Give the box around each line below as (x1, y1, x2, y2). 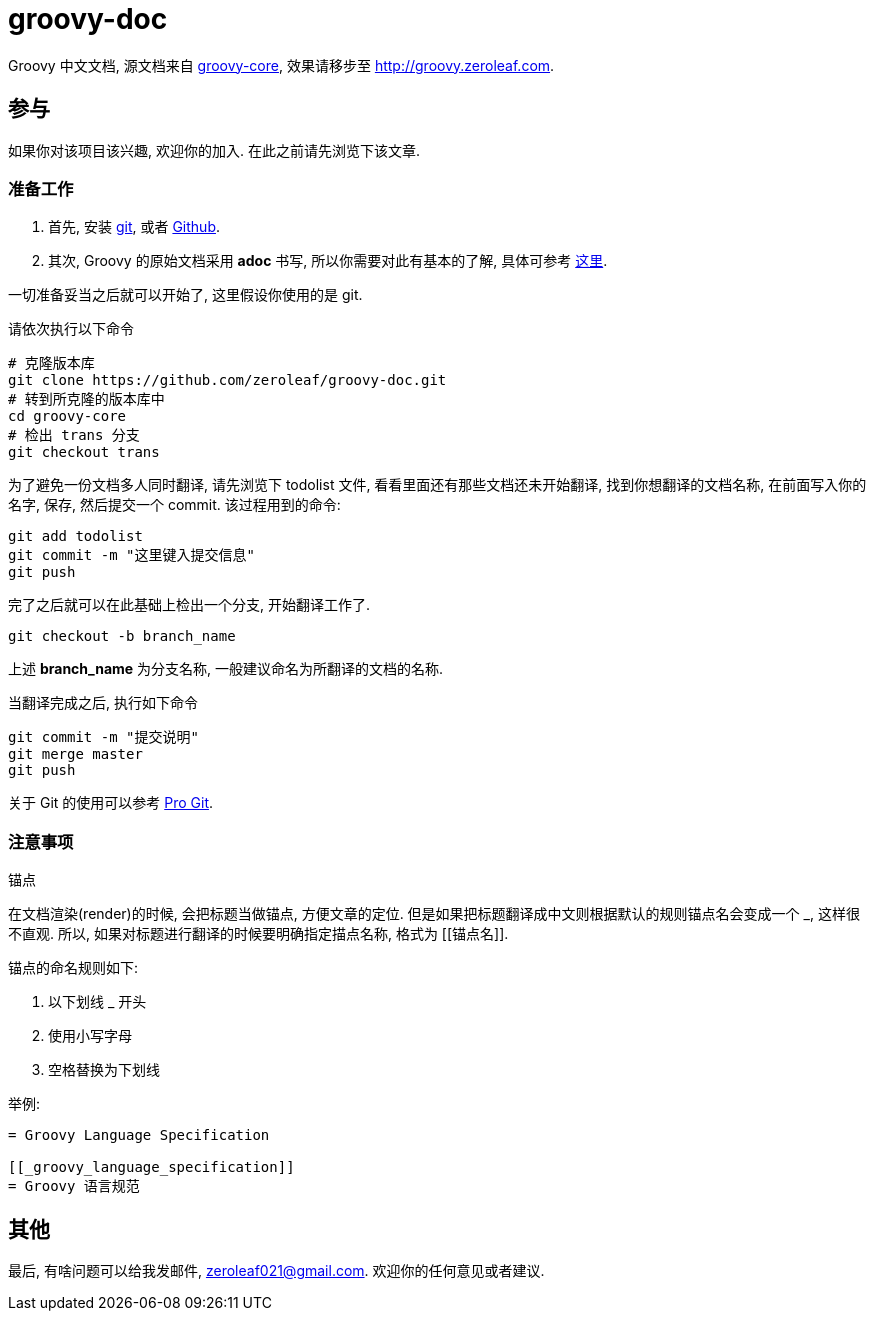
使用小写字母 (48, 1027, 132, 1045)
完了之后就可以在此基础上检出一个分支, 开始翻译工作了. (8, 596, 371, 614)
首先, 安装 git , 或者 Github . (48, 218, 220, 236)
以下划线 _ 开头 (48, 993, 147, 1011)
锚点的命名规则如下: (8, 959, 139, 977)
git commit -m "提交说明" (8, 729, 199, 746)
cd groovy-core (8, 408, 127, 425)
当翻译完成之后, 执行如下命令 (8, 694, 198, 712)
